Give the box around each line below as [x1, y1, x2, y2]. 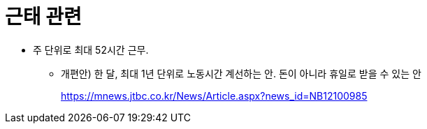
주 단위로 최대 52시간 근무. [33, 43, 149, 56]
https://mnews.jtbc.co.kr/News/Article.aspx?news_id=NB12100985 [61, 89, 368, 102]
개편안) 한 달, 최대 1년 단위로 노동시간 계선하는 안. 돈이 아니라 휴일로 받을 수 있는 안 [61, 67, 421, 79]
